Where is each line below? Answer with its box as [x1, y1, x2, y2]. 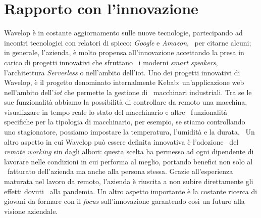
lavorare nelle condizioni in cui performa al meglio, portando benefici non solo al [4, 156, 253, 166]
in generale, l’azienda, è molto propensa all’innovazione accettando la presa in [4, 47, 244, 58]
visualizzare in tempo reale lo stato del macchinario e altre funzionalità [4, 106, 228, 117]
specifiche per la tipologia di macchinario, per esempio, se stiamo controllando [4, 116, 245, 127]
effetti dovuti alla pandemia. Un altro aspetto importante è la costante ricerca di [4, 186, 257, 196]
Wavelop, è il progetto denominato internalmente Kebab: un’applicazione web [4, 77, 244, 88]
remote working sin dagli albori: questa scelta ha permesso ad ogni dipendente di [4, 146, 254, 157]
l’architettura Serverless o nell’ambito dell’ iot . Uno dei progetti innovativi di [4, 67, 240, 77]
